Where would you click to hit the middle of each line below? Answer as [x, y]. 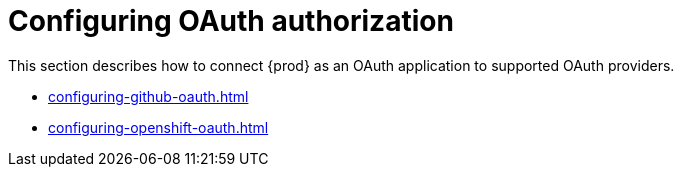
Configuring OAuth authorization [231, 21]
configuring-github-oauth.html [148, 96]
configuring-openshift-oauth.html [158, 127]
